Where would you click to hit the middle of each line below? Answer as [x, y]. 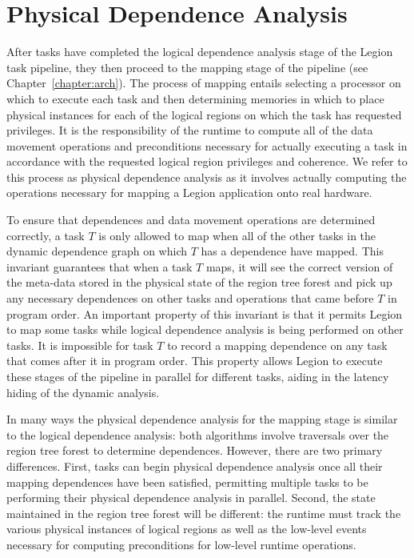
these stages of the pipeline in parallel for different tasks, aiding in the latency [198, 376]
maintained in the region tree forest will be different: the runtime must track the [204, 513]
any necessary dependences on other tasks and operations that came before [190, 298]
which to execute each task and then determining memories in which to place [195, 98]
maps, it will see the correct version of [299, 266]
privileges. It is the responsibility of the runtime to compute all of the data [190, 130]
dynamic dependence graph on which [97, 251]
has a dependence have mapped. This [292, 251]
